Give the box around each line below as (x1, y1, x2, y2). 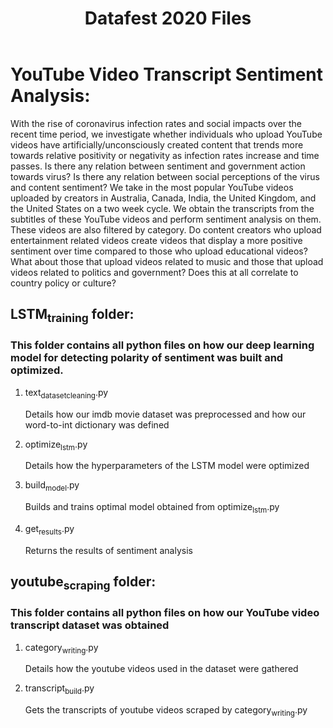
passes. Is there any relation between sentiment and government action (10, 160, 306, 172)
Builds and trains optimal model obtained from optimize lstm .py (24, 501, 280, 515)
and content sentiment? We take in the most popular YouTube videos (10, 181, 294, 193)
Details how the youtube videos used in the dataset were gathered (24, 663, 299, 675)
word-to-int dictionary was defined (24, 418, 170, 431)
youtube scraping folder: (10, 573, 157, 593)
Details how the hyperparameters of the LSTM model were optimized (24, 460, 310, 472)
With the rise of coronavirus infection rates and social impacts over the (10, 117, 302, 129)
